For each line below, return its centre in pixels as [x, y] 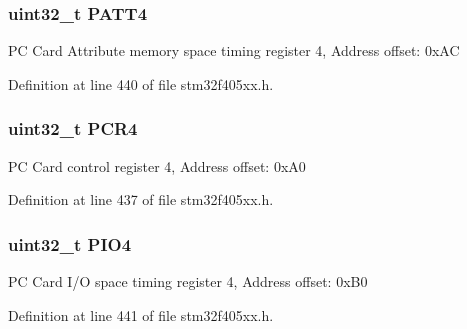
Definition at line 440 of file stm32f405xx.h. [141, 83]
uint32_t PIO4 [70, 243]
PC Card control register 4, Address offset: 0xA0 [157, 165]
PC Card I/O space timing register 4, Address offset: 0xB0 [188, 281]
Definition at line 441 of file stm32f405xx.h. [141, 314]
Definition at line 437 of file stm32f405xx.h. [141, 199]
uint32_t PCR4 [73, 128]
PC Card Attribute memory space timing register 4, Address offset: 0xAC [234, 50]
